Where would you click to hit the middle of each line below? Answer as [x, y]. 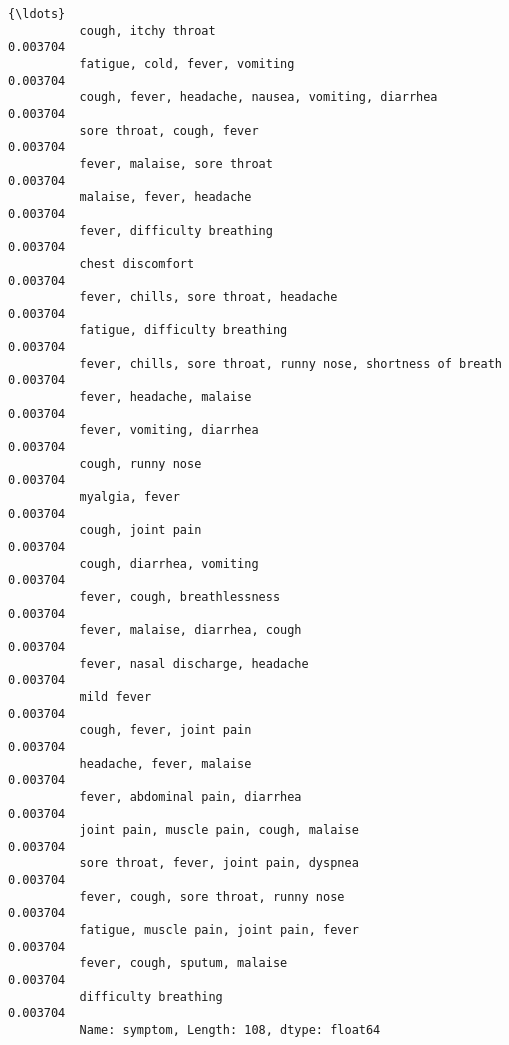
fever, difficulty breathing [176, 230]
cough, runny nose [140, 463]
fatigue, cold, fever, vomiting [187, 63]
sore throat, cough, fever [169, 130]
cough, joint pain [140, 530]
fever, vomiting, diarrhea [169, 430]
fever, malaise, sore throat [176, 163]
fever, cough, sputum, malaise [183, 963]
